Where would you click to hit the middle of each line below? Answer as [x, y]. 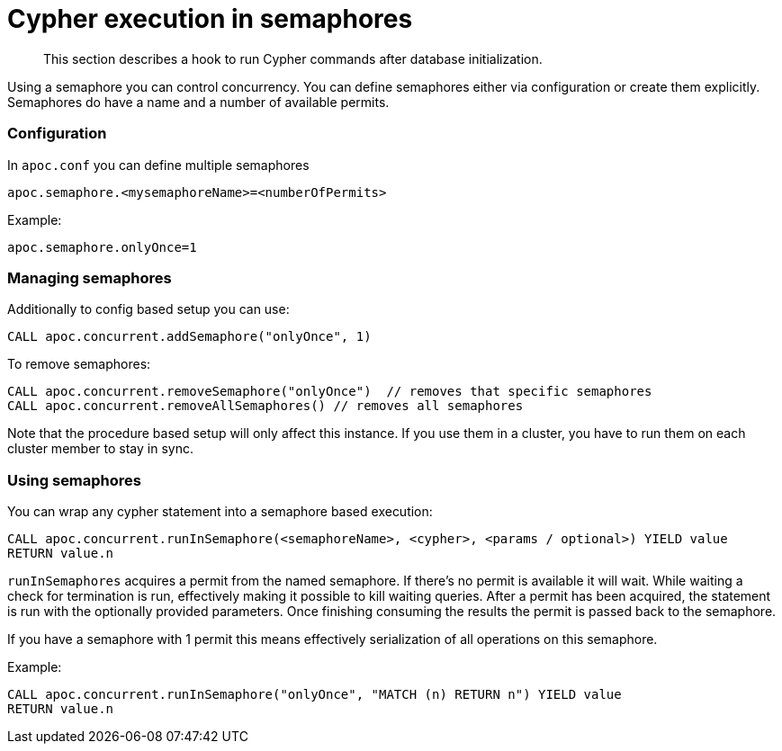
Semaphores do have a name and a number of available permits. [198, 102]
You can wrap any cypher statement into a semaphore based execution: [220, 511]
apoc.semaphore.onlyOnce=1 [102, 247]
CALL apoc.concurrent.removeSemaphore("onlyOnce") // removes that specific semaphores [330, 392]
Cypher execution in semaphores [210, 19]
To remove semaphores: [79, 364]
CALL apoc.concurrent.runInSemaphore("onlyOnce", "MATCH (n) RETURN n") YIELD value [315, 694]
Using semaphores [74, 480]
